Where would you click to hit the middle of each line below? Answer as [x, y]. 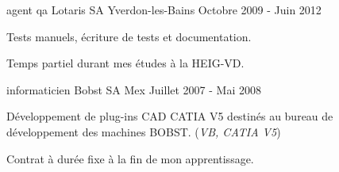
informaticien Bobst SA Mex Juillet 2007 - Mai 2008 [134, 89]
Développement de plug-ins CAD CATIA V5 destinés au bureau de [170, 116]
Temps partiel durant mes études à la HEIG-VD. [125, 63]
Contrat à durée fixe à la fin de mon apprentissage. [130, 158]
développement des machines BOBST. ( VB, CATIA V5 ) [144, 131]
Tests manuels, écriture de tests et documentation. [129, 36]
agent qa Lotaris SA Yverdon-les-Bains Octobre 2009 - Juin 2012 [164, 10]
